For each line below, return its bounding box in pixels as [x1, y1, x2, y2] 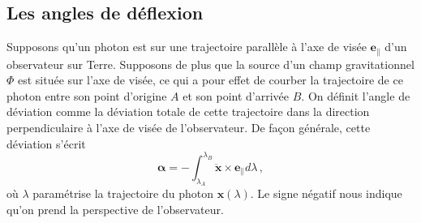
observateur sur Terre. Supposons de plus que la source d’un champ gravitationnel [6, 55, 415, 72]
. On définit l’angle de [301, 87, 410, 104]
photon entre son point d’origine [6, 87, 167, 104]
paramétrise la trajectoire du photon [32, 185, 213, 202]
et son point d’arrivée [183, 87, 290, 104]
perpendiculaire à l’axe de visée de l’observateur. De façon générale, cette [6, 119, 371, 136]
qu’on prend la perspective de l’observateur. [6, 201, 224, 218]
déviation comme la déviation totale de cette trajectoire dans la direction [6, 103, 370, 120]
